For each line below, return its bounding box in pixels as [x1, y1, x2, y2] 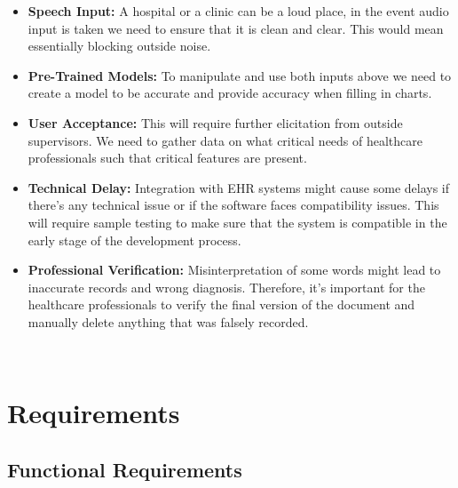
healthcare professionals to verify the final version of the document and [28, 295, 415, 314]
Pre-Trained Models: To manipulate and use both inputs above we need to [28, 66, 452, 84]
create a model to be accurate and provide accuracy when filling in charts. [28, 84, 432, 102]
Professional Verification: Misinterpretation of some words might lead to [28, 260, 441, 279]
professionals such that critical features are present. [28, 148, 307, 167]
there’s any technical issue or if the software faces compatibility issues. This [28, 196, 439, 214]
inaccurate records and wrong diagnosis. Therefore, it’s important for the [28, 277, 425, 296]
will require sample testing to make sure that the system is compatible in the [28, 212, 447, 231]
